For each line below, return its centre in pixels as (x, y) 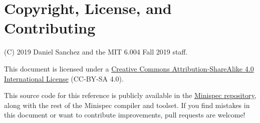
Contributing (50, 28)
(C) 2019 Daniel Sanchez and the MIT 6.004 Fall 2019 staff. (96, 52)
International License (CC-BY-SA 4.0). (64, 78)
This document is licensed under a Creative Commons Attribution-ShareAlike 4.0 (129, 68)
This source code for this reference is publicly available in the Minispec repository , (130, 95)
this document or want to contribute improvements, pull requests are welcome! (125, 115)
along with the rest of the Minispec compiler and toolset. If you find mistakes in (127, 105)
